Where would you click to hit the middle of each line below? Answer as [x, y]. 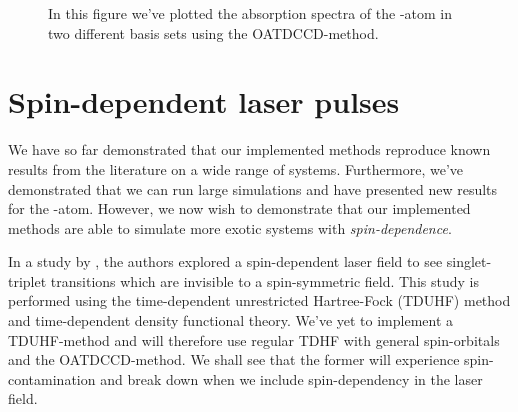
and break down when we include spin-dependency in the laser [291, 378]
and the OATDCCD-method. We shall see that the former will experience [234, 359]
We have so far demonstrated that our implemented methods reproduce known [249, 149]
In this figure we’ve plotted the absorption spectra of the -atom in [250, 13]
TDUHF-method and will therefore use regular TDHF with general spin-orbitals [254, 339]
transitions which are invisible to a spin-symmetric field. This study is [264, 280]
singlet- [469, 261]
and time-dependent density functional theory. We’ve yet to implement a [231, 320]
